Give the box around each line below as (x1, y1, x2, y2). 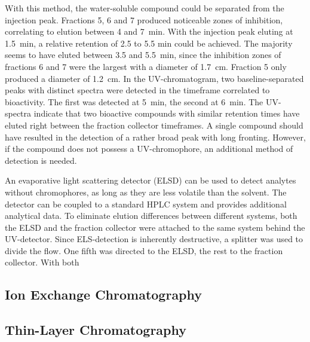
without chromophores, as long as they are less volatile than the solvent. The (5, 185, 287, 198)
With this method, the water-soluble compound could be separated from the (5, 2, 284, 14)
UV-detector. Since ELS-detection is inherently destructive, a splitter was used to (5, 233, 303, 245)
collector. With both (5, 256, 79, 268)
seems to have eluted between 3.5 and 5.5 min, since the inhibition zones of (5, 48, 281, 61)
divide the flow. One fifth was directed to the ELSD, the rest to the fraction (5, 244, 283, 256)
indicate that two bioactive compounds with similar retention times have (33, 107, 300, 120)
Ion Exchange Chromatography (5, 285, 202, 304)
